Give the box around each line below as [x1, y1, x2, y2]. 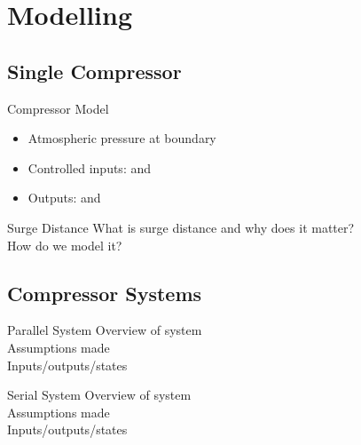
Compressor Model [7, 99, 109, 117]
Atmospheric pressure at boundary [27, 129, 216, 147]
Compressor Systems [7, 279, 202, 306]
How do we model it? [7, 235, 122, 254]
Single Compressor [7, 57, 182, 84]
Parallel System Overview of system [7, 321, 202, 339]
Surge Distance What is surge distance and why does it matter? [7, 218, 355, 236]
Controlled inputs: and [27, 158, 152, 177]
